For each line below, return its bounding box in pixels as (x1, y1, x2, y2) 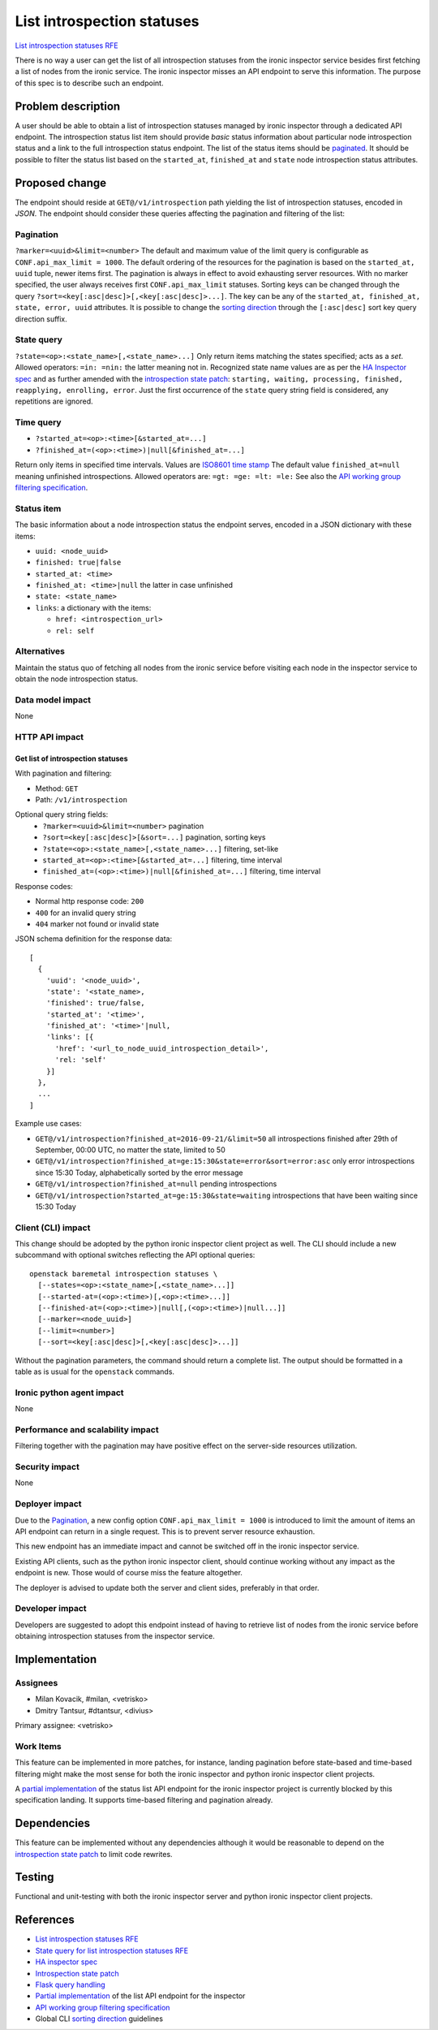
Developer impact (15, 1603, 87, 1614)
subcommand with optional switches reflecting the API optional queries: (15, 1250, 255, 1260)
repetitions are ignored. (15, 396, 93, 406)
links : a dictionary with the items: (35, 603, 152, 612)
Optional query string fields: (15, 810, 109, 819)
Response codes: (15, 881, 73, 891)
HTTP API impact (15, 732, 84, 743)
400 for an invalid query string (35, 908, 137, 918)
